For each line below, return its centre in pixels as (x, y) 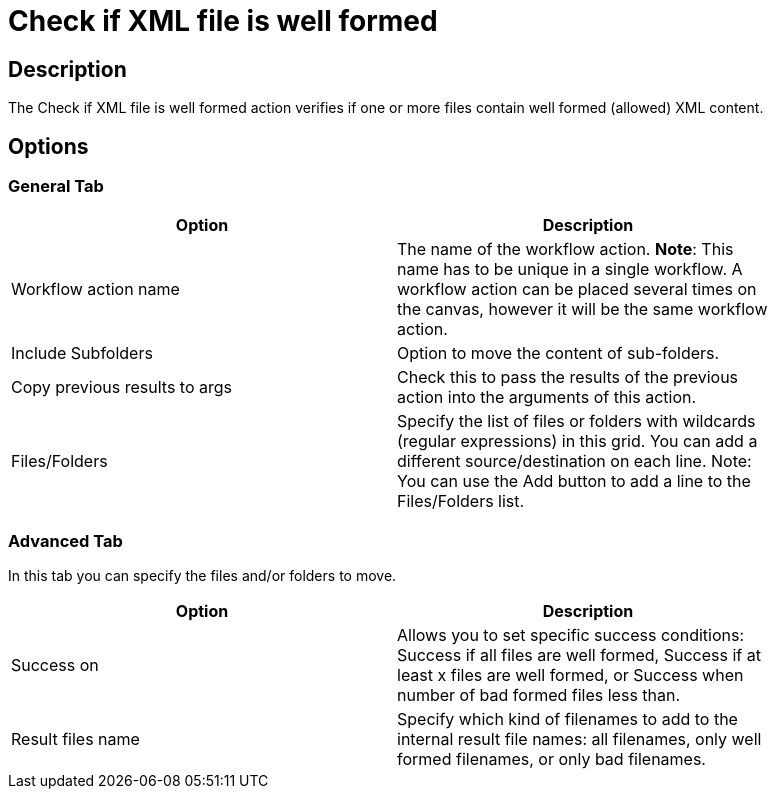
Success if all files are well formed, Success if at (579, 655)
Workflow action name (95, 289)
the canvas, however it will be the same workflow (582, 309)
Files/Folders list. (461, 501)
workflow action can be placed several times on (577, 289)
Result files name (75, 739)
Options (48, 146)
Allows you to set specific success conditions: (571, 635)
